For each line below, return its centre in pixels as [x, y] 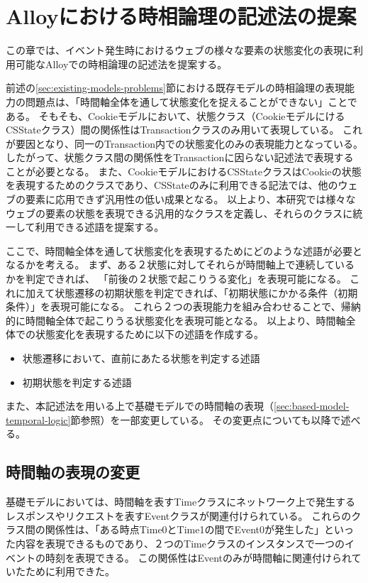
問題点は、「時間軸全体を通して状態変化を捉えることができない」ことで [191, 101]
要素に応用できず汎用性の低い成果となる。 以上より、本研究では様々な [190, 199]
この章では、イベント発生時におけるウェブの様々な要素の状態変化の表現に [179, 50]
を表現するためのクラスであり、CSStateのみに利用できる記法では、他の [172, 185]
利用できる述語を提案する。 [100, 227]
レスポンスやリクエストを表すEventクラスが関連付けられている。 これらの [179, 515]
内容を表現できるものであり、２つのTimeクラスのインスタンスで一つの [180, 543]
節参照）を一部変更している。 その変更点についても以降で [206, 419]
